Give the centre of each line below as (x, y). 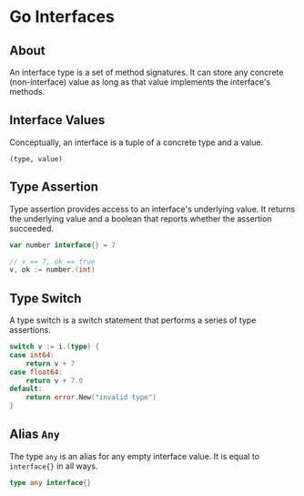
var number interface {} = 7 (63, 245)
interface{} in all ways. (54, 466)
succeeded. (32, 228)
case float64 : (36, 372)
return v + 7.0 (55, 380)
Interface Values (57, 120)
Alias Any (35, 434)
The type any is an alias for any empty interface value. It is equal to (134, 456)
